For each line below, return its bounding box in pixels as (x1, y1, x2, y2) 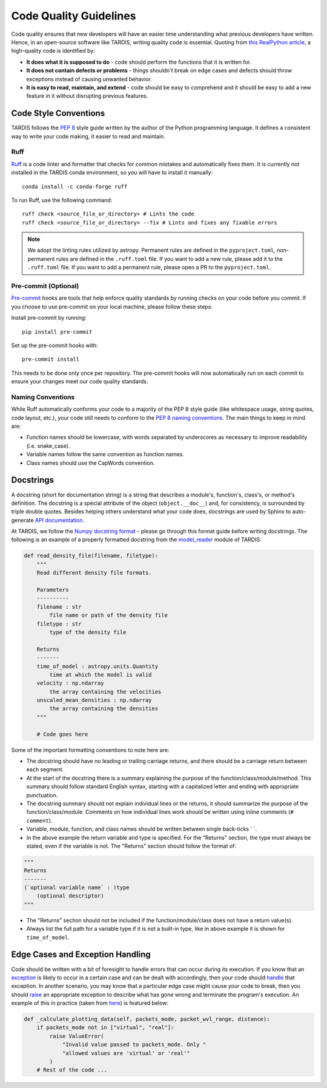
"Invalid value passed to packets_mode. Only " (62, 1041, 206, 1048)
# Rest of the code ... (36, 1067, 107, 1073)
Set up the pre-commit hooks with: (11, 342, 98, 349)
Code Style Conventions (11, 108, 105, 118)
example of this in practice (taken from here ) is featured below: (11, 999, 169, 1007)
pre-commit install (22, 356, 80, 363)
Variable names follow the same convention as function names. (26, 451, 185, 458)
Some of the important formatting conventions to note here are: (11, 746, 170, 754)
